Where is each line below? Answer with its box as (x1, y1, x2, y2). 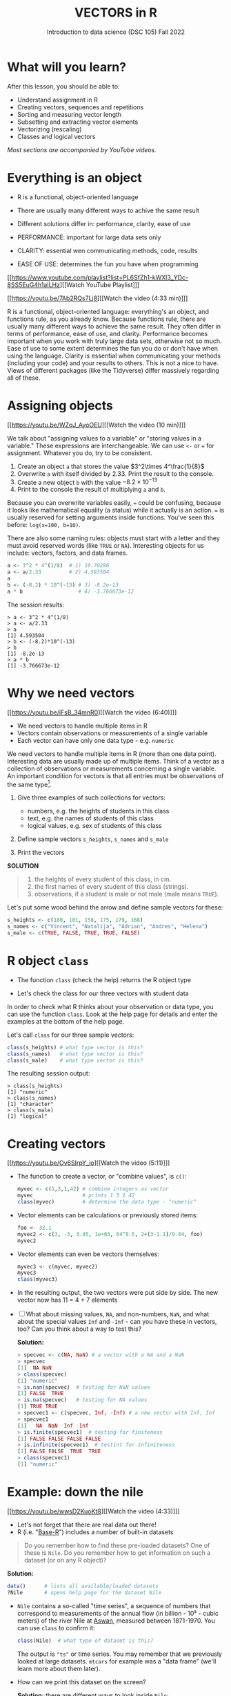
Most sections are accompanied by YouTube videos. (7, 145, 157, 154)
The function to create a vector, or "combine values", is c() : (17, 1172, 188, 1181)
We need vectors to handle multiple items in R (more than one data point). (7, 749, 217, 758)
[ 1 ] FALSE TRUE (17, 1390, 64, 1397)
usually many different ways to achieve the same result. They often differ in (7, 322, 221, 330)
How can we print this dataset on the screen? (17, 1677, 146, 1686)
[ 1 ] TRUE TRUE (17, 1403, 58, 1410)
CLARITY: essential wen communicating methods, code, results (17, 246, 198, 255)
